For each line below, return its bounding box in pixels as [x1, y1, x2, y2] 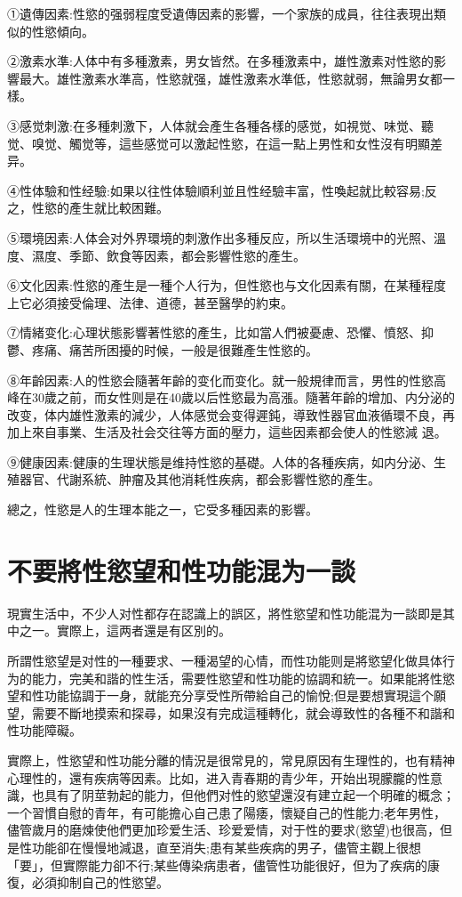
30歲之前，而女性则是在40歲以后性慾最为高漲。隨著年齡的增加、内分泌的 [31, 388, 455, 407]
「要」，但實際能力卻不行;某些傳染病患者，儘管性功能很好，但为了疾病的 [7, 855, 427, 874]
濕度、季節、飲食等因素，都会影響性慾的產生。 [31, 246, 306, 264]
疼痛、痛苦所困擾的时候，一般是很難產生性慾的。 [31, 340, 318, 359]
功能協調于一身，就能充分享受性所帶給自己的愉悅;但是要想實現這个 [44, 686, 434, 705]
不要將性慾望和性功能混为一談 [7, 552, 356, 588]
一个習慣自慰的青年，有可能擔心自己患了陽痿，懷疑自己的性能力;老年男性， [7, 803, 446, 821]
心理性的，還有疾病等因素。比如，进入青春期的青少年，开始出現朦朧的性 [7, 768, 430, 787]
